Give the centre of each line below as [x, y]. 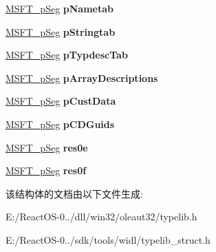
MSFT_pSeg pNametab [60, 8]
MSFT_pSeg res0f [46, 170]
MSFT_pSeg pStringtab [61, 31]
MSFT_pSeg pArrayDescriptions [82, 77]
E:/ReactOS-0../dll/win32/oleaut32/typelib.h [101, 217]
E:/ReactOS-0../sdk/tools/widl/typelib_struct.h [108, 239]
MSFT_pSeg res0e [47, 147]
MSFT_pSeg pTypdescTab [67, 55]
